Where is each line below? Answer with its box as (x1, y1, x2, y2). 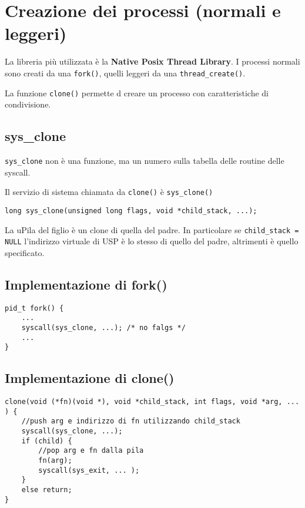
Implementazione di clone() (5, 369, 175, 387)
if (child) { (21, 436, 72, 445)
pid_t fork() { (5, 304, 64, 312)
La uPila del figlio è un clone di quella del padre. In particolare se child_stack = (5, 223, 299, 236)
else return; (21, 486, 72, 494)
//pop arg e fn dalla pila (38, 446, 144, 455)
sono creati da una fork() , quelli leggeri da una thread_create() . (5, 66, 246, 79)
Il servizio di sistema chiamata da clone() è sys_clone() (5, 186, 213, 198)
